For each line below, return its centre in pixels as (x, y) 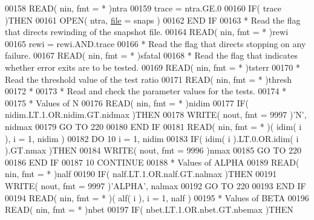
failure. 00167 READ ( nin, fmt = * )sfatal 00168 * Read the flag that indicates (152, 55)
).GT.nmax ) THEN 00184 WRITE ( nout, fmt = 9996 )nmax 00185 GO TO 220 (153, 150)
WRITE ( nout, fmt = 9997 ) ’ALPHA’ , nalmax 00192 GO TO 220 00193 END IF (155, 185)
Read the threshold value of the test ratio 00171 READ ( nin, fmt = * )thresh (149, 79)
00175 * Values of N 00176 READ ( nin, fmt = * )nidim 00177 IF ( (127, 102)
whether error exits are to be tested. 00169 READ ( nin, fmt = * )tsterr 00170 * (152, 67)
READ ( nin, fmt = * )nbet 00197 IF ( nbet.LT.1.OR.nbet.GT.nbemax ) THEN (149, 209)
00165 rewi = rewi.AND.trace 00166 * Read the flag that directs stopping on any (155, 43)
